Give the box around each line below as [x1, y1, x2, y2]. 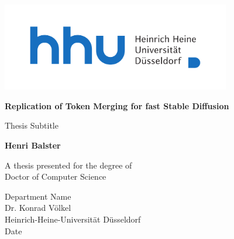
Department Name [5, 190, 71, 202]
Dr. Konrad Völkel [5, 201, 71, 214]
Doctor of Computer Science [5, 170, 106, 183]
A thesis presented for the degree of [5, 159, 132, 171]
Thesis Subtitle [5, 119, 58, 132]
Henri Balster [5, 139, 61, 152]
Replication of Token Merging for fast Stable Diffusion [5, 99, 229, 112]
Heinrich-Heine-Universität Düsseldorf [5, 213, 141, 225]
